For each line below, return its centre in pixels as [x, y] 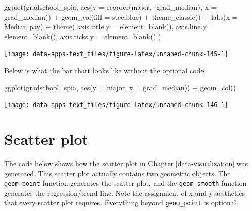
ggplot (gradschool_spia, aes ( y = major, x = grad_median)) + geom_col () [120, 87]
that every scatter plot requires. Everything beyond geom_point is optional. [121, 203]
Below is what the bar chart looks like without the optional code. [105, 70]
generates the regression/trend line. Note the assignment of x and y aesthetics [125, 193]
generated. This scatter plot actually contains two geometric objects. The [117, 173]
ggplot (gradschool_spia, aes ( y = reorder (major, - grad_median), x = [110, 7]
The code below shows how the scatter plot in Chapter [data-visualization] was [126, 163]
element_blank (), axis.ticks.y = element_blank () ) [83, 36]
